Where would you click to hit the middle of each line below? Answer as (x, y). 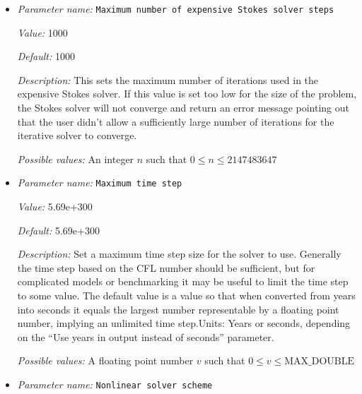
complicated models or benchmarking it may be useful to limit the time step (183, 281)
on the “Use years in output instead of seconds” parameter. (146, 336)
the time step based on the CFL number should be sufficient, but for (166, 267)
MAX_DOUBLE (320, 362)
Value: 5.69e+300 (55, 207)
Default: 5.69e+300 (58, 230)
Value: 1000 (42, 32)
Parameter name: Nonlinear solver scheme (115, 384)
